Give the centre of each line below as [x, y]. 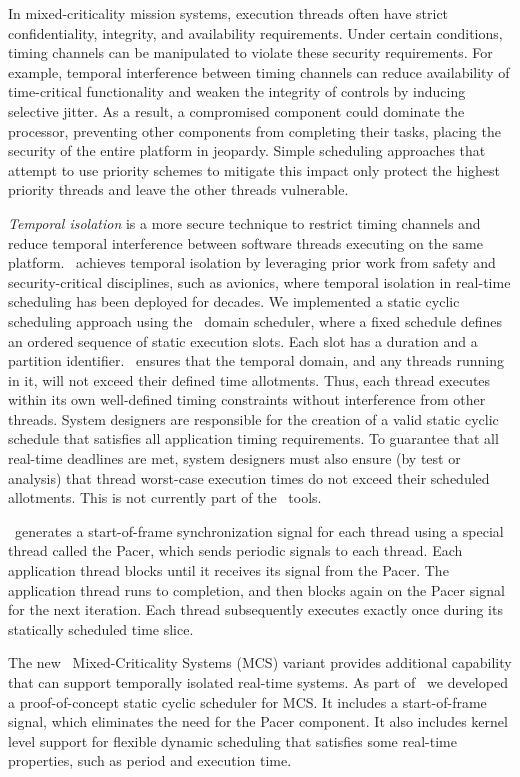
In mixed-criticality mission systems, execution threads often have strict [228, 13]
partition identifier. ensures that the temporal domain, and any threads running [256, 360]
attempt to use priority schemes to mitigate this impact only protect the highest [254, 169]
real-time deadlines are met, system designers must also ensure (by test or [234, 458]
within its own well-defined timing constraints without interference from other [247, 399]
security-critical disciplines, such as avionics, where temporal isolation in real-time [259, 281]
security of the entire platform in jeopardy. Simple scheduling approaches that [247, 150]
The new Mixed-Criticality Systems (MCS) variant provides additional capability [260, 662]
